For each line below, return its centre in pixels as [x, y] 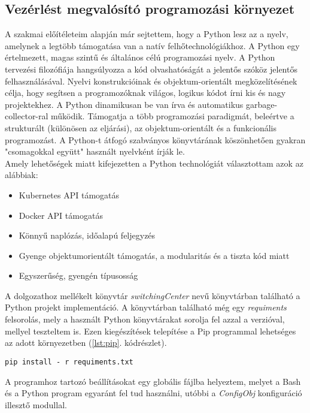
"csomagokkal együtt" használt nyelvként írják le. [95, 151]
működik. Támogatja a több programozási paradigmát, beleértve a [173, 116]
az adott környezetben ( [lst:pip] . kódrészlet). [86, 343]
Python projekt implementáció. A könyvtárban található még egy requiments [146, 307]
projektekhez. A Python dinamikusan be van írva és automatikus [124, 104]
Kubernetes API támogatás [69, 195]
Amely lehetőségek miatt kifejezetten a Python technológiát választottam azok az [154, 163]
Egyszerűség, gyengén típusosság [78, 275]
